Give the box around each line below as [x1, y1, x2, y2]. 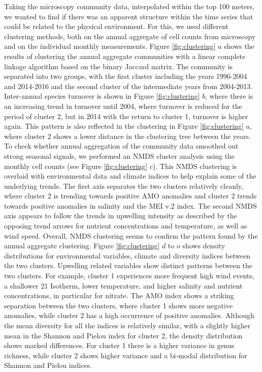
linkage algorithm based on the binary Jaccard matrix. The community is [4, 61, 233, 71]
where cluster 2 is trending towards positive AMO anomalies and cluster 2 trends [4, 190, 257, 201]
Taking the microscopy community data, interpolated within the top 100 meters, [4, 1, 254, 11]
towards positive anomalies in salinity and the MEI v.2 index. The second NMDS [4, 200, 257, 211]
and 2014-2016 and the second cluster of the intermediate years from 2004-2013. [4, 80, 253, 91]
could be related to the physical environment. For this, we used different [4, 21, 228, 32]
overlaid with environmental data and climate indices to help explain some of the [4, 170, 256, 181]
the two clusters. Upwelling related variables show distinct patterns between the [4, 260, 253, 271]
